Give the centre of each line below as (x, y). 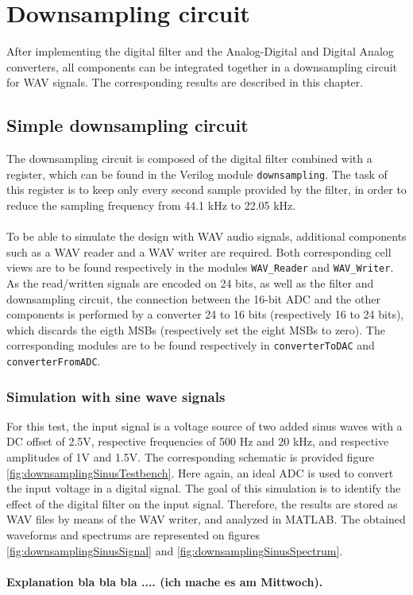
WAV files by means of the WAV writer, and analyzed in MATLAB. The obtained (206, 519)
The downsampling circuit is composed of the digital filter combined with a (189, 158)
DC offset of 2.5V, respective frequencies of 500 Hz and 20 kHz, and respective (198, 441)
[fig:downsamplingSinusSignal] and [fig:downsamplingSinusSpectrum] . (175, 550)
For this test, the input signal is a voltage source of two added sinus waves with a (205, 425)
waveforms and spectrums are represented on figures (133, 535)
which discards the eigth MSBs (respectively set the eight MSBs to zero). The (196, 329)
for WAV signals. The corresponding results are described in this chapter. (185, 82)
